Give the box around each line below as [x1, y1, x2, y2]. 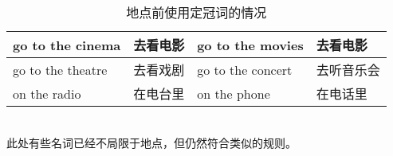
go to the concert [197, 60, 293, 79]
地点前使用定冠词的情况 [126, 3, 267, 21]
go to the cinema [13, 35, 121, 54]
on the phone [197, 84, 270, 103]
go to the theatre [13, 60, 108, 79]
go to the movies [197, 35, 304, 54]
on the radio [13, 84, 81, 103]
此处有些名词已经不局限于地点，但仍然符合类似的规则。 [6, 134, 297, 150]
